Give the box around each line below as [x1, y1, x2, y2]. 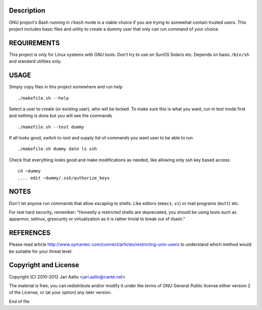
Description [9, 6, 46, 15]
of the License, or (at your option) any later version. [9, 290, 112, 295]
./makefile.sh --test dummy [17, 124, 84, 130]
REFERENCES [9, 229, 51, 237]
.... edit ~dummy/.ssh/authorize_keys [17, 175, 110, 181]
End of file [9, 298, 30, 304]
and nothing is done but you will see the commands [9, 113, 113, 119]
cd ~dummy [17, 168, 41, 174]
